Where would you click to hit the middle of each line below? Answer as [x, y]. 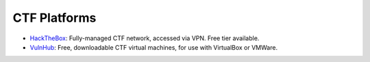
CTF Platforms [54, 18]
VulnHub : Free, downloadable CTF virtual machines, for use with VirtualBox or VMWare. [153, 47]
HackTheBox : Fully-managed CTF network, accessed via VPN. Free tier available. [145, 38]
